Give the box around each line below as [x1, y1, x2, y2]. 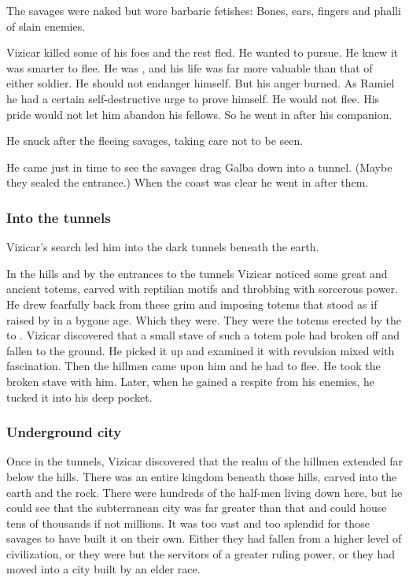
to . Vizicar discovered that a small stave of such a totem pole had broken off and [6, 327, 400, 343]
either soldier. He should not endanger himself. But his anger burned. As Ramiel [6, 75, 395, 91]
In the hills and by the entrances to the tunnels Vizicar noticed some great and [6, 265, 388, 281]
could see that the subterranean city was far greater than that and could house [6, 499, 387, 516]
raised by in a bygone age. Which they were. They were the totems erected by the [6, 311, 401, 328]
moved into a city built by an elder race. [6, 561, 201, 577]
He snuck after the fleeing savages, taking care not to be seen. [6, 132, 304, 149]
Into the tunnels [6, 207, 111, 227]
